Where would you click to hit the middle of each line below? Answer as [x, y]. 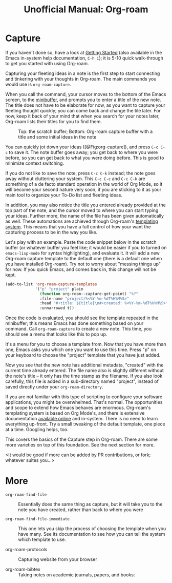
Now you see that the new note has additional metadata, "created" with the [84, 365]
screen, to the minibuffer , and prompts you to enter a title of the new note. [83, 100]
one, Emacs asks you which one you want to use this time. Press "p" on [81, 349]
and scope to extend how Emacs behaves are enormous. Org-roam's [78, 408]
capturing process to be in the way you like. [51, 232]
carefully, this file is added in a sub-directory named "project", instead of [82, 381]
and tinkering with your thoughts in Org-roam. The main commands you [81, 79]
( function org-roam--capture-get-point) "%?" [89, 294]
